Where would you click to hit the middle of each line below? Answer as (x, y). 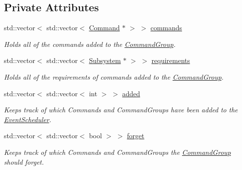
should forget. (24, 161)
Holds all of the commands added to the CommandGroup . (90, 44)
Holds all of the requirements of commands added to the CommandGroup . (114, 76)
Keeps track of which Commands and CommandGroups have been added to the (121, 110)
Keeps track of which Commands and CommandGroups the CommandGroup (118, 152)
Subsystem (105, 60)
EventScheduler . (28, 119)
